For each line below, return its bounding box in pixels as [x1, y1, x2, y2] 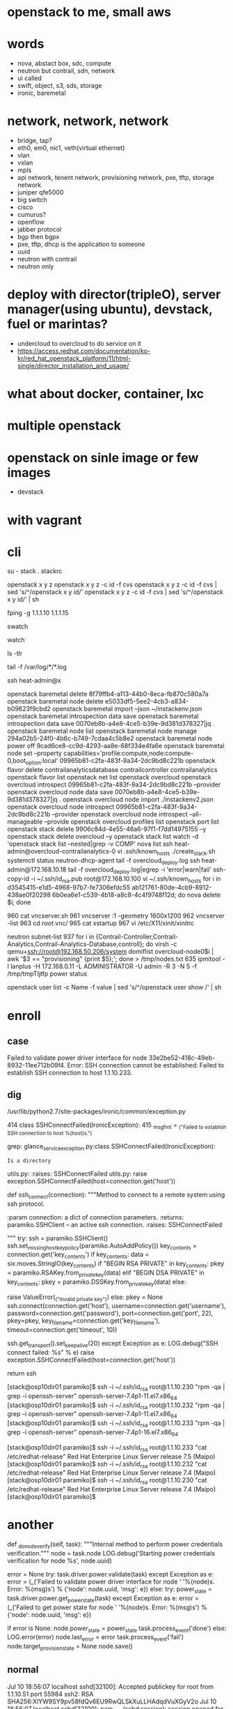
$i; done [7, 898, 31, 906]
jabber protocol [17, 225, 62, 234]
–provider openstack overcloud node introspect [51, 810, 188, 819]
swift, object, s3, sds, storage [17, 82, 102, 90]
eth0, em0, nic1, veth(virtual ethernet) [17, 144, 125, 152]
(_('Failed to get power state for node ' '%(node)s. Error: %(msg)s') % [7, 1603, 207, 1611]
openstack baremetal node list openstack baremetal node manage [7, 727, 198, 736]
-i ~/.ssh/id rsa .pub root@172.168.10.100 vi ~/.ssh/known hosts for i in [31, 874, 221, 884]
